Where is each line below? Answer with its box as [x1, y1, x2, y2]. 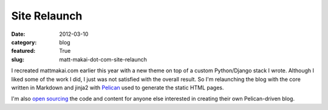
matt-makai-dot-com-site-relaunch [59, 55, 147, 63]
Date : [11, 30, 26, 38]
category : [11, 38, 37, 46]
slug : [11, 55, 24, 63]
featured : [11, 47, 36, 55]
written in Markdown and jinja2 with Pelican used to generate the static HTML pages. [11, 84, 224, 91]
